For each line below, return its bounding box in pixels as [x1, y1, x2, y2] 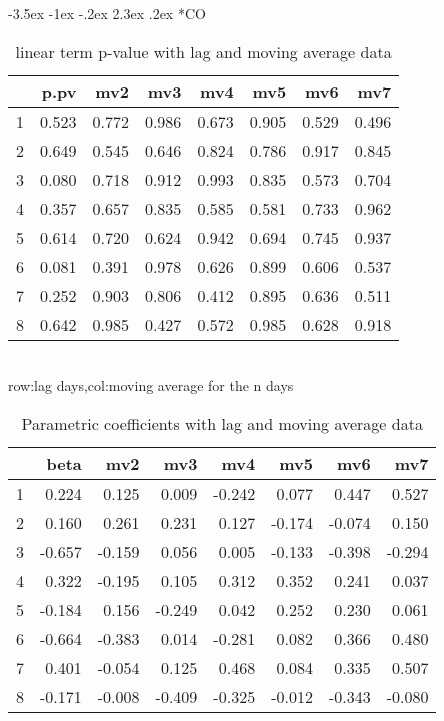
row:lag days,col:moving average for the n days [8, 375, 294, 396]
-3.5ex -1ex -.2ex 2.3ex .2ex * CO [8, 3, 206, 23]
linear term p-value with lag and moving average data [15, 39, 392, 63]
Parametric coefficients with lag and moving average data [21, 411, 423, 435]
